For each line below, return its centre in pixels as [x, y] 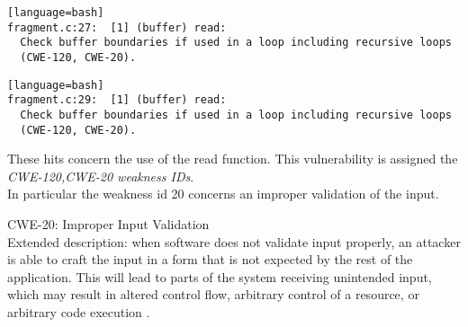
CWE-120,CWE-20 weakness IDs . [101, 176]
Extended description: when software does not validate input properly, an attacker [234, 241]
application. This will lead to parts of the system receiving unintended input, [220, 276]
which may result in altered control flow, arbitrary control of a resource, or [213, 294]
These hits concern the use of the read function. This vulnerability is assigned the [233, 159]
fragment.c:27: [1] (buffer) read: [117, 27]
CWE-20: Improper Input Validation [108, 224]
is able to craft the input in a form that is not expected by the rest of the [210, 259]
